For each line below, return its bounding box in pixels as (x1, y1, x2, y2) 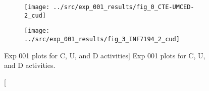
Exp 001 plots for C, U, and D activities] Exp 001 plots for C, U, (4, 50, 205, 60)
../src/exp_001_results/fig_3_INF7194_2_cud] (24, 35, 180, 43)
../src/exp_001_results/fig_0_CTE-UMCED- (53, 4, 194, 11)
